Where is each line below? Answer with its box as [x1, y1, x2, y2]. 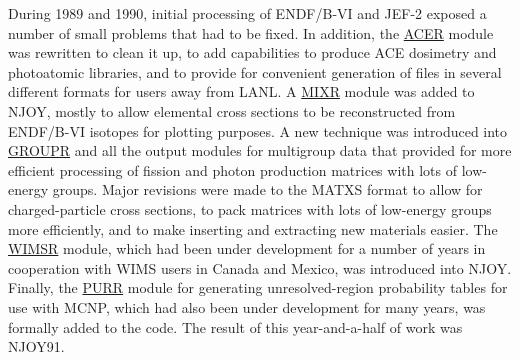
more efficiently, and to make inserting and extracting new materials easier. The [8, 218, 498, 239]
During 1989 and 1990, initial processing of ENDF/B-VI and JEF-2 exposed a [8, 3, 487, 23]
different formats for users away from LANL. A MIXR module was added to [8, 81, 475, 102]
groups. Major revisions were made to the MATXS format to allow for [52, 179, 483, 200]
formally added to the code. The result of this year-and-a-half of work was [8, 316, 463, 337]
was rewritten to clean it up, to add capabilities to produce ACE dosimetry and [8, 42, 497, 63]
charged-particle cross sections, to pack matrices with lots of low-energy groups [8, 198, 492, 219]
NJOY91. [8, 336, 65, 357]
